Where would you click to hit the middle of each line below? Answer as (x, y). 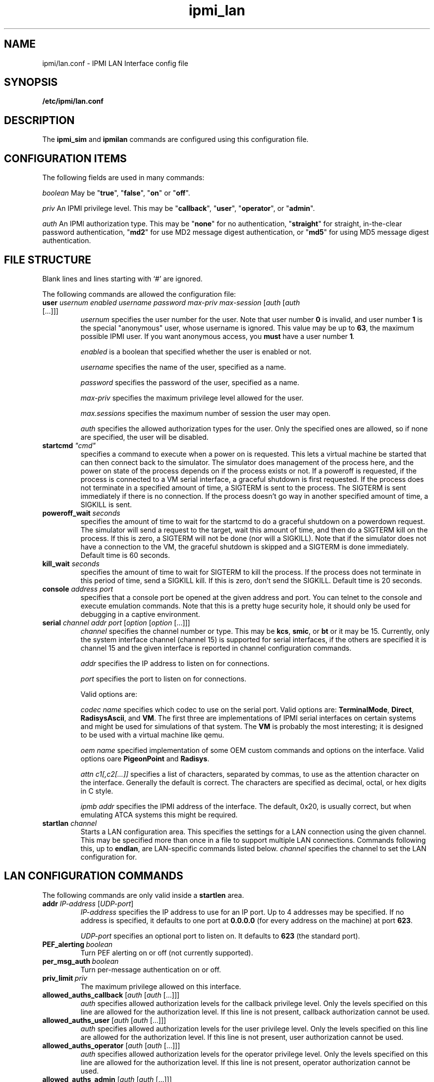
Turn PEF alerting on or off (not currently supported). (167, 952)
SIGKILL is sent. (106, 504)
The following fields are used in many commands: (123, 178)
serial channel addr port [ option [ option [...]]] (116, 622)
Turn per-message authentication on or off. (151, 969)
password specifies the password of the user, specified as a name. (190, 382)
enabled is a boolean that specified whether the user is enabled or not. (196, 351)
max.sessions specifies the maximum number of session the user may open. (206, 413)
